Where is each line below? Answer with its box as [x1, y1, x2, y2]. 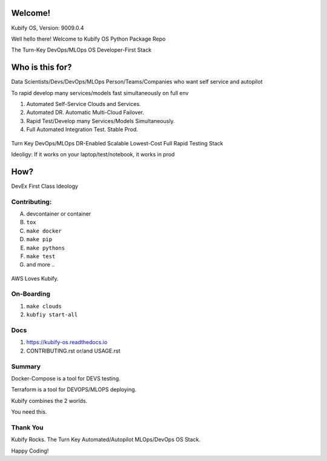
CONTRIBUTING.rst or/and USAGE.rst [26, 347, 121, 354]
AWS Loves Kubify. [11, 274, 59, 282]
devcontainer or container [26, 210, 91, 217]
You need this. [11, 408, 47, 416]
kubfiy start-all [26, 311, 78, 318]
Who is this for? [11, 62, 72, 73]
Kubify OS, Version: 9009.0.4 [11, 24, 84, 32]
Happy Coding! [11, 447, 49, 454]
